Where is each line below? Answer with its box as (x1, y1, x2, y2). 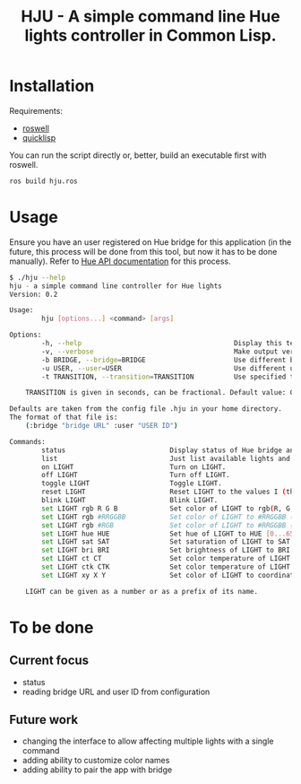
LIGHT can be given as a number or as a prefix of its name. (25, 587, 258, 596)
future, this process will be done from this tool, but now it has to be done (9, 246, 278, 257)
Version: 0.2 (9, 290, 58, 299)
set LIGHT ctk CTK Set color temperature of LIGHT (41, 562, 291, 571)
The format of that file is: (9, 413, 118, 422)
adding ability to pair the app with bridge (21, 764, 173, 775)
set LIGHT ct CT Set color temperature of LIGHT (41, 554, 291, 563)
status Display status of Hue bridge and (41, 446, 298, 455)
